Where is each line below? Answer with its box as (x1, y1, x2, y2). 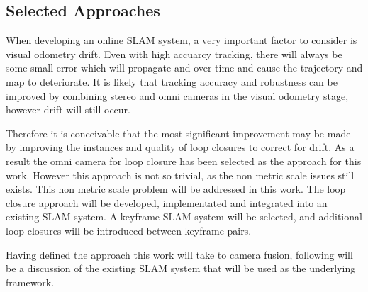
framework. (6, 274, 55, 289)
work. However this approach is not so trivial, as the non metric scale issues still (6, 167, 355, 182)
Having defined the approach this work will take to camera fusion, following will (6, 247, 353, 262)
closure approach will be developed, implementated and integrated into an (6, 195, 328, 210)
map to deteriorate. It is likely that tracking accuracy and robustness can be (6, 74, 338, 89)
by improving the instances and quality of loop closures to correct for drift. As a (6, 140, 355, 155)
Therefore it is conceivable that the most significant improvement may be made (6, 125, 351, 140)
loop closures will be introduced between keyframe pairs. (6, 223, 252, 237)
